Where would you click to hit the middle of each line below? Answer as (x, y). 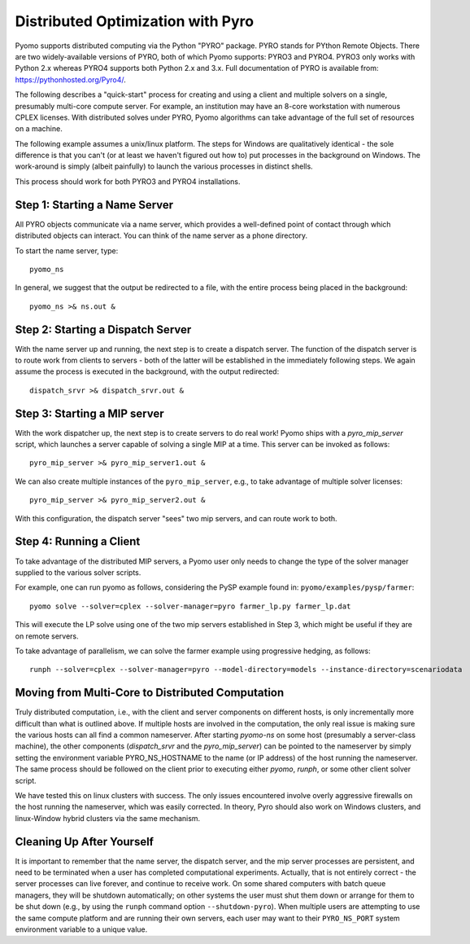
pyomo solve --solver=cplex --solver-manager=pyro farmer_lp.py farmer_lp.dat (190, 606)
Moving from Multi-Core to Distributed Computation (150, 693)
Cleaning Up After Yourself (85, 842)
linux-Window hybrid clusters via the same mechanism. (108, 818)
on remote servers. (47, 636)
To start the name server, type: (67, 250)
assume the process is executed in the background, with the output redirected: (147, 371)
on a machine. (39, 129)
